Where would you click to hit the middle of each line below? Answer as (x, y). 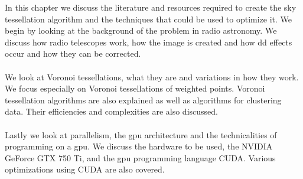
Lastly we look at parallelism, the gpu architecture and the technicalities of (141, 134)
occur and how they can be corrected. (73, 53)
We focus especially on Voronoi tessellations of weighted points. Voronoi (135, 88)
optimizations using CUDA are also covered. (85, 169)
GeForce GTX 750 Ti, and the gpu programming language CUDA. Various (140, 157)
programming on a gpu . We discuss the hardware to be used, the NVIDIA (139, 146)
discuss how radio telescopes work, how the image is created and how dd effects (149, 42)
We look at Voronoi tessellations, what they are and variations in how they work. (152, 77)
